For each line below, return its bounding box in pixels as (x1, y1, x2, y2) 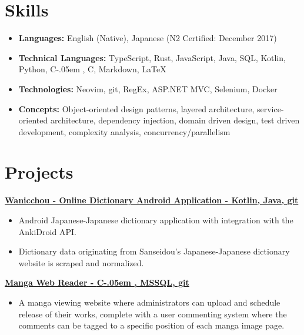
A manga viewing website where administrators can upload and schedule (18, 296, 280, 308)
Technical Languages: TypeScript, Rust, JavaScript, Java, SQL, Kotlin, (18, 51, 286, 63)
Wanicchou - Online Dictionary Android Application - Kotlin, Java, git (5, 194, 299, 206)
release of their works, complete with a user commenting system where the (18, 307, 287, 320)
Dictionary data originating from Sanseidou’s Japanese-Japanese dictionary (18, 245, 290, 257)
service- (256, 102, 284, 115)
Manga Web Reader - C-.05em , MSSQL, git (5, 276, 189, 289)
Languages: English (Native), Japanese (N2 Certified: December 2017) (18, 32, 277, 44)
